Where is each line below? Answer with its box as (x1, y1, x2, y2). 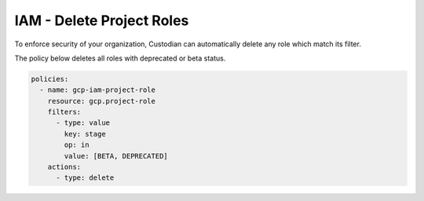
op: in (64, 141, 90, 149)
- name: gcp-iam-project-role (39, 86, 156, 94)
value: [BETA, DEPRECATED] (64, 152, 168, 160)
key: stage (64, 130, 106, 138)
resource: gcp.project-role (47, 97, 156, 105)
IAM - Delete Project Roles (14, 12, 189, 29)
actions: (47, 163, 82, 172)
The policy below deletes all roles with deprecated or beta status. (14, 53, 226, 63)
